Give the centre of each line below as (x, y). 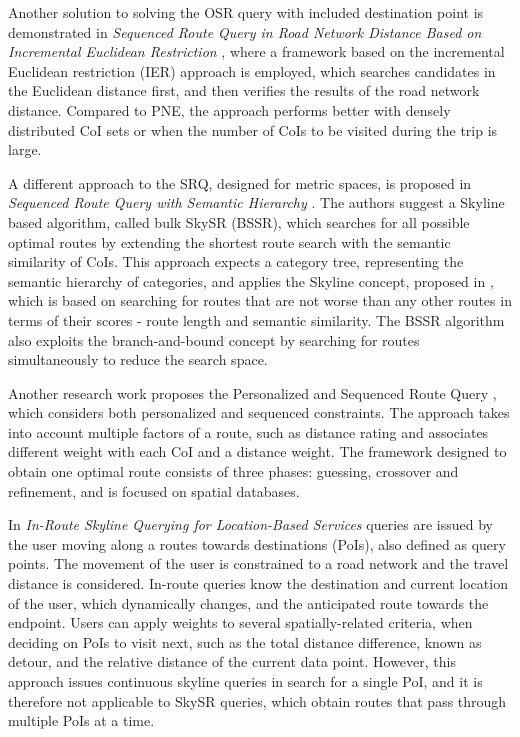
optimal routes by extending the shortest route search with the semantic (229, 241)
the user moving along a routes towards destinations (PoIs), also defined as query (257, 543)
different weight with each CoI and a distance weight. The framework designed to (257, 451)
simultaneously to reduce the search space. (138, 359)
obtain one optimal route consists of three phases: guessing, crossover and (233, 471)
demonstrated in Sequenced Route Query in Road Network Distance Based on (245, 31)
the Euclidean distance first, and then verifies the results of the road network (244, 90)
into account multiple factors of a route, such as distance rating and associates (248, 431)
